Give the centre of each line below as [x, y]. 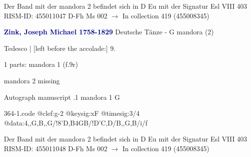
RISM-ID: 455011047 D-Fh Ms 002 [56, 15]
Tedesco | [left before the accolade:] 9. [60, 48]
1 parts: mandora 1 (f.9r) [41, 64]
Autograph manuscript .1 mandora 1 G [62, 97]
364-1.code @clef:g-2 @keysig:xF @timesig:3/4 [72, 113]
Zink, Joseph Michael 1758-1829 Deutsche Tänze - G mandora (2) [109, 32]
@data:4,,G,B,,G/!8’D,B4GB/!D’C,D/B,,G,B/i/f [76, 122]
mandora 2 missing [32, 80]
